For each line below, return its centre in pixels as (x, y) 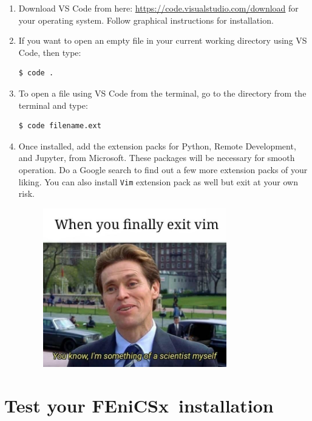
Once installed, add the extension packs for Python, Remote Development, (157, 145)
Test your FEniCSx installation (139, 406)
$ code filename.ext (60, 126)
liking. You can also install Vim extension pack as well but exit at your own (158, 181)
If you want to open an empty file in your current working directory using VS (163, 40)
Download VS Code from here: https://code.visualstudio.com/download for (158, 8)
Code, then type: (50, 52)
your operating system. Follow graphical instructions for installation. (146, 20)
